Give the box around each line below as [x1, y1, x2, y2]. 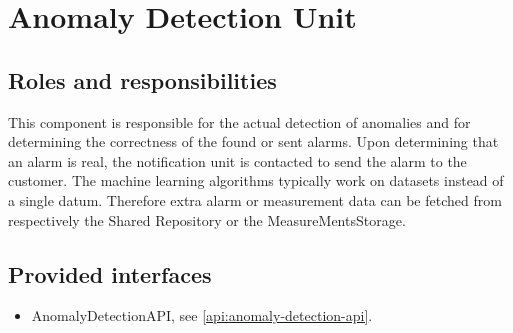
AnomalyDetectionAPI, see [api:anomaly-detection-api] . [31, 305, 373, 326]
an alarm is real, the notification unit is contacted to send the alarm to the [8, 150, 467, 171]
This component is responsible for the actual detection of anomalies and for [8, 111, 471, 132]
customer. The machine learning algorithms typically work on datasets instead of [8, 170, 504, 191]
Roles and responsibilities [8, 64, 277, 95]
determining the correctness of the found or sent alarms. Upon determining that [8, 131, 499, 152]
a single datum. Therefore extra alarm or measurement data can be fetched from [8, 189, 502, 210]
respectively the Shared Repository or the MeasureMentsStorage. [8, 209, 406, 230]
